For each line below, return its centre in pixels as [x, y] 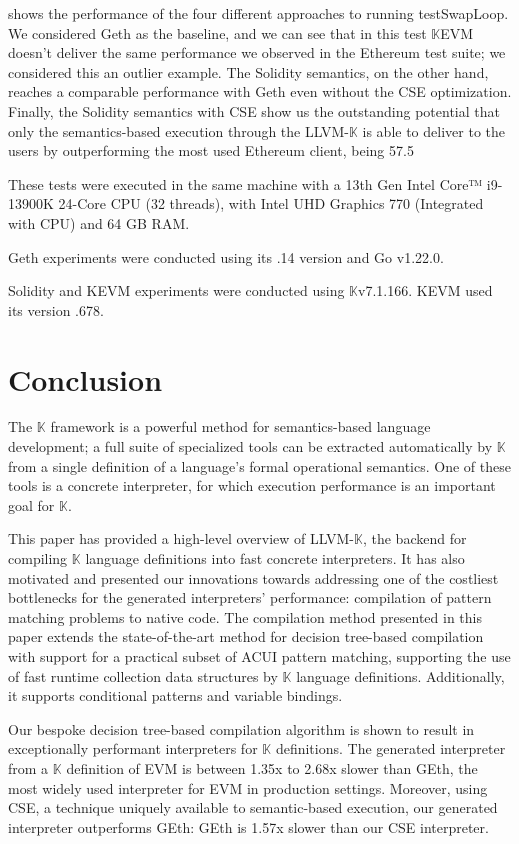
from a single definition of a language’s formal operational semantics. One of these [259, 465]
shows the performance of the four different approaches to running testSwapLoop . [258, 13]
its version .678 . [56, 309]
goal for [31, 504]
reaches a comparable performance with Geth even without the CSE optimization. [260, 91]
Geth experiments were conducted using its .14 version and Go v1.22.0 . [226, 256]
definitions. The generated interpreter [390, 748]
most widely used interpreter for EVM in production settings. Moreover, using [248, 787]
